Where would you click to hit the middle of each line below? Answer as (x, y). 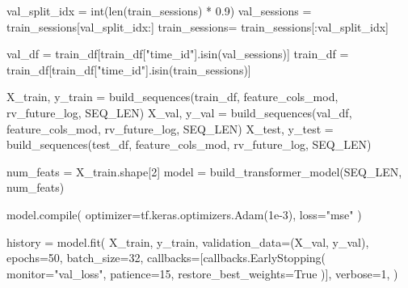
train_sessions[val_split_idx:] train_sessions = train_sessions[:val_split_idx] (198, 26)
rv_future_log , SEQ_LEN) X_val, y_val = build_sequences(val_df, (179, 112)
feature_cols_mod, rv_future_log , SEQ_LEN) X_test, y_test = (170, 128)
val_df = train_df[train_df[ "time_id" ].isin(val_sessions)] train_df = (178, 54)
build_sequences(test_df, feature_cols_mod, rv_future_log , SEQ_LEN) (189, 144)
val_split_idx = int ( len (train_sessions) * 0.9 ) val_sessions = (159, 11)
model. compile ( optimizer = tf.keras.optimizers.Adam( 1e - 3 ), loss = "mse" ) (184, 214)
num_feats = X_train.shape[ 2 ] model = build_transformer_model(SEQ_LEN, (204, 171)
